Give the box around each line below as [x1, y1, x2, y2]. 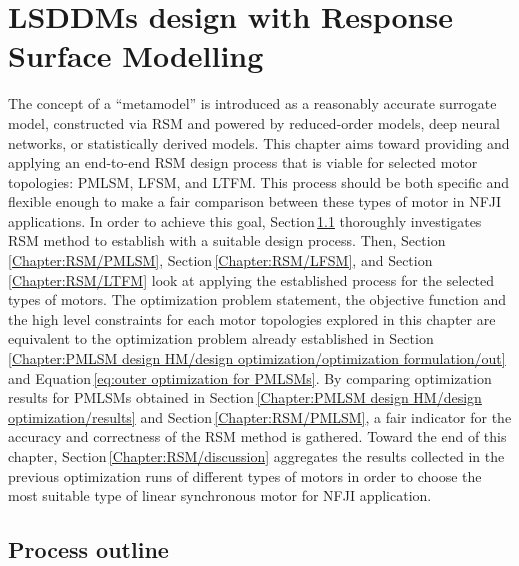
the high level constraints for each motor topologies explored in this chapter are [8, 308, 496, 329]
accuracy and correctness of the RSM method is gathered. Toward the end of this [8, 426, 507, 447]
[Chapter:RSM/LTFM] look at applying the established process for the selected [8, 269, 495, 290]
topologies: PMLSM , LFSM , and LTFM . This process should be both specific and [8, 171, 510, 192]
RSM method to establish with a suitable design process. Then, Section [8, 230, 446, 251]
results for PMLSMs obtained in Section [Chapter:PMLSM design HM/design [8, 387, 482, 408]
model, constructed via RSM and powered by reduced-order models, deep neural [8, 112, 500, 133]
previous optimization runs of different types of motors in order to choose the [8, 465, 482, 486]
